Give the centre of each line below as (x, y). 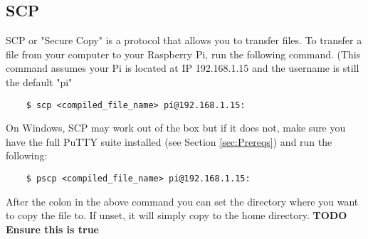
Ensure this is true (52, 229)
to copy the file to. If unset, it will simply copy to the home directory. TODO (177, 215)
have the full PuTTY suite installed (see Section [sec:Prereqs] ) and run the (169, 141)
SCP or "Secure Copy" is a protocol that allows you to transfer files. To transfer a (184, 40)
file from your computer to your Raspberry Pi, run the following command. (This (183, 54)
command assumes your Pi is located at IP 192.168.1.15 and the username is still (183, 68)
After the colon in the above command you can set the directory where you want (182, 201)
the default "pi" (39, 81)
